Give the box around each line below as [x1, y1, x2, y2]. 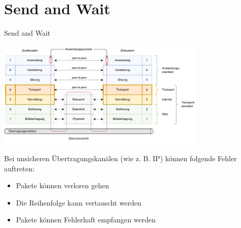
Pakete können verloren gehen [16, 180, 109, 191]
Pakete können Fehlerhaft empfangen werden [16, 214, 156, 225]
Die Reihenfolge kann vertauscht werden [16, 197, 142, 208]
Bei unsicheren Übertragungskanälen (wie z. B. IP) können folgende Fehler [4, 153, 237, 164]
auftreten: [4, 163, 35, 173]
